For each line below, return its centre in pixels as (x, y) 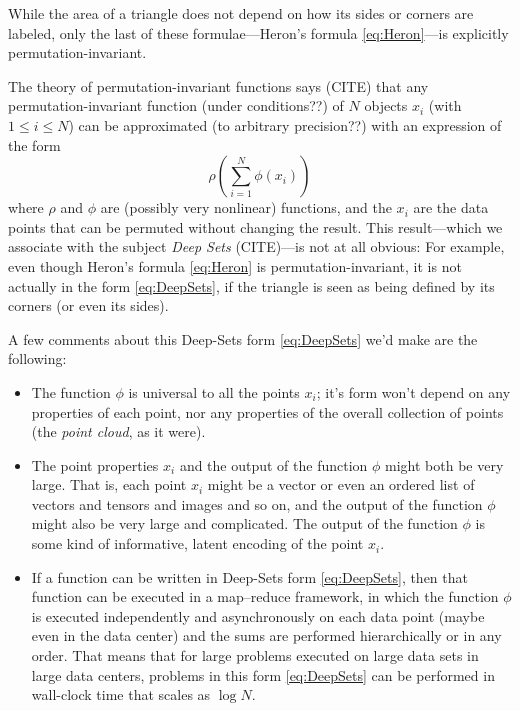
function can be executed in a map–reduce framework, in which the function (265, 596)
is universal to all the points (214, 391)
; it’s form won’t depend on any (413, 391)
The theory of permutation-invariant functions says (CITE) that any (218, 85)
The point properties (95, 464)
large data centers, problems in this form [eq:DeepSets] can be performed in (263, 674)
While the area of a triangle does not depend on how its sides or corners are (241, 13)
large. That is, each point (109, 484)
